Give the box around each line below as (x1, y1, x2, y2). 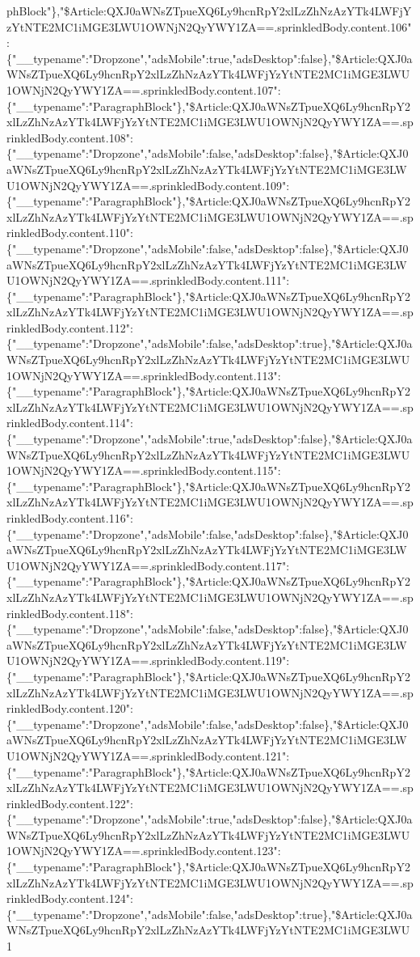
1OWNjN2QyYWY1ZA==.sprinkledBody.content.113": (6, 366, 281, 383)
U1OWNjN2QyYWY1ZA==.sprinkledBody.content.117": (6, 557, 290, 574)
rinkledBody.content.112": (6, 319, 133, 336)
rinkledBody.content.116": (6, 510, 133, 526)
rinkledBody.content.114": (6, 414, 133, 431)
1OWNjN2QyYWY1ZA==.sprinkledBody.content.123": (6, 842, 281, 859)
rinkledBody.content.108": (6, 129, 133, 146)
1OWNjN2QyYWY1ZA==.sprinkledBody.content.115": (6, 462, 281, 479)
